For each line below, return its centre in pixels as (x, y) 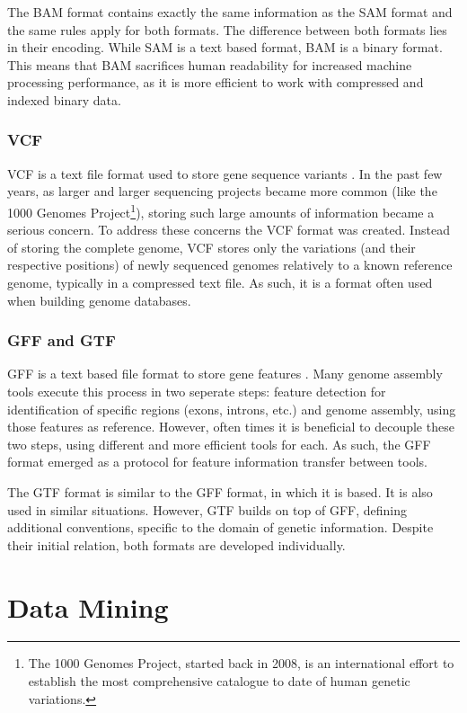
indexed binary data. (64, 99)
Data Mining (88, 606)
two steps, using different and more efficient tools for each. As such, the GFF (219, 444)
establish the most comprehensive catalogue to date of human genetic (219, 681)
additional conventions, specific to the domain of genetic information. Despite (220, 527)
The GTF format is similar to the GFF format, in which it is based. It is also (220, 491)
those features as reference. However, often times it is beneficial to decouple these (231, 427)
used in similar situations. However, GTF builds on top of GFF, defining (207, 509)
